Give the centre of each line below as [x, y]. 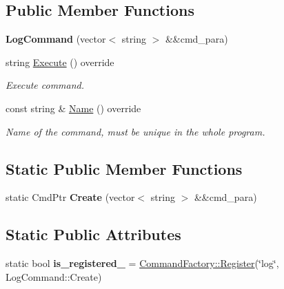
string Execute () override [60, 62]
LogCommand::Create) [54, 276]
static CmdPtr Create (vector [70, 197]
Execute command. [45, 85]
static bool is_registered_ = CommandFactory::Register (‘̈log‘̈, [142, 263]
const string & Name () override [73, 108]
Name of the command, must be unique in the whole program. [135, 131]
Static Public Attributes [93, 234]
